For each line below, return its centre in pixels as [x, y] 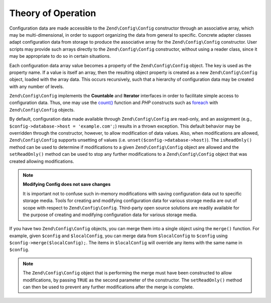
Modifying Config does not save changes [67, 184]
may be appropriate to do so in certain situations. [60, 56]
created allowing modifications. [42, 161]
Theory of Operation [53, 13]
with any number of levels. [37, 86]
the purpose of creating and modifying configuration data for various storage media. [110, 215]
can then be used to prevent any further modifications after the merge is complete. [108, 287]
